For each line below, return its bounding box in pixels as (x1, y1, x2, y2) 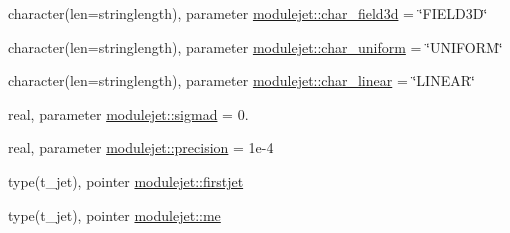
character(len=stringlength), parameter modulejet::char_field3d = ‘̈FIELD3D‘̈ (8, 3, 488, 23)
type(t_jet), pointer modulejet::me (8, 204, 221, 225)
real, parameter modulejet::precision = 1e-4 (8, 137, 274, 158)
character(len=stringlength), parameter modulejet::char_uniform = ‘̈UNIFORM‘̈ (8, 36, 503, 57)
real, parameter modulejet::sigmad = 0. (8, 103, 249, 124)
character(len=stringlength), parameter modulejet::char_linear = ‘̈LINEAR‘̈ (8, 70, 475, 91)
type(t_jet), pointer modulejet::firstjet (8, 170, 244, 191)
